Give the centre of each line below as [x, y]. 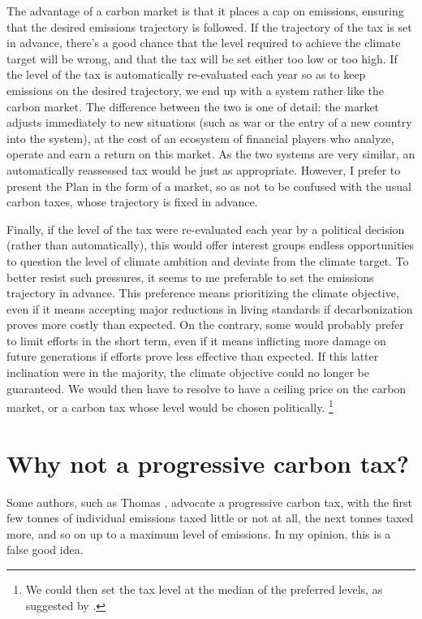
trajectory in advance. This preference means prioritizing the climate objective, [203, 293]
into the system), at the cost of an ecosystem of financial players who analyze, [200, 138]
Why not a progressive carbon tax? [208, 463]
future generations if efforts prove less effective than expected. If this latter [193, 356]
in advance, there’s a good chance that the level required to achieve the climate [204, 43]
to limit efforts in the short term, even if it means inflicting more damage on [196, 340]
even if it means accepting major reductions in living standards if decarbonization [210, 308]
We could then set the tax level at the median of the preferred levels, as [204, 589]
